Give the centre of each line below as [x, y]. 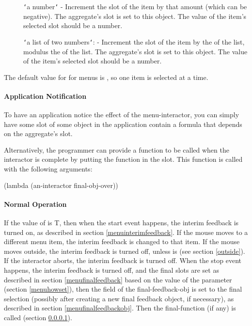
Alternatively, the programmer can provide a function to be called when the [117, 149]
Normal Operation [35, 204]
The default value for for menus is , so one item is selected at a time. [106, 77]
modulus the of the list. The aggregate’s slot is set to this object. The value [135, 51]
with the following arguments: [48, 169]
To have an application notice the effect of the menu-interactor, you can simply [122, 115]
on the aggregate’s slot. [38, 133]
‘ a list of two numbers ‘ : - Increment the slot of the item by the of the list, [134, 41]
